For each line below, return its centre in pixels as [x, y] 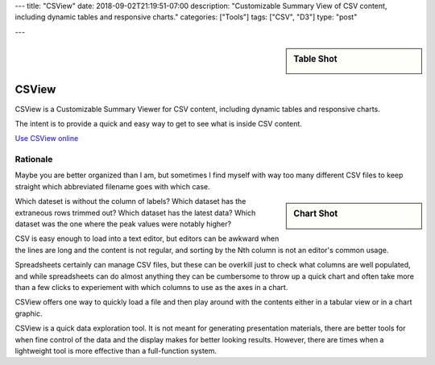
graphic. [29, 313]
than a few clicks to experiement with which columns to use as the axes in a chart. [151, 287]
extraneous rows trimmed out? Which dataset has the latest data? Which [135, 213]
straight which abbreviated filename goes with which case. [113, 186]
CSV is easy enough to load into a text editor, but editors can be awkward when [147, 238]
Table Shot [315, 59]
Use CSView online [47, 139]
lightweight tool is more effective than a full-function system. [116, 350]
